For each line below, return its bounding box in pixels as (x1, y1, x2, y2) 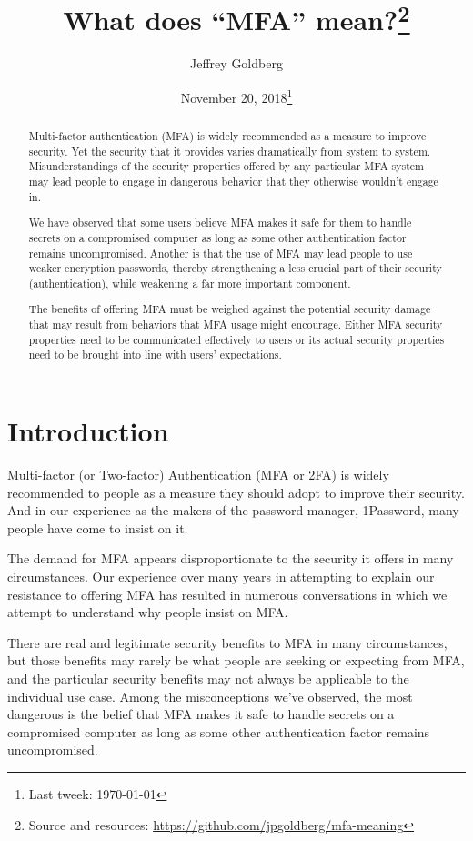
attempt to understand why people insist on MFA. (7, 603, 288, 622)
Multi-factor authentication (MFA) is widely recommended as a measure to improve (28, 128, 427, 144)
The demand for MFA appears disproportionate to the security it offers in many (7, 549, 454, 568)
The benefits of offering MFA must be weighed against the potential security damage (28, 301, 431, 317)
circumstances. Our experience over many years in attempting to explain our (7, 566, 435, 585)
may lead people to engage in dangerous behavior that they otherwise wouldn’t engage (28, 174, 438, 189)
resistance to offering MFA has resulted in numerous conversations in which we (7, 584, 448, 603)
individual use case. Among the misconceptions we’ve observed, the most (7, 686, 413, 705)
